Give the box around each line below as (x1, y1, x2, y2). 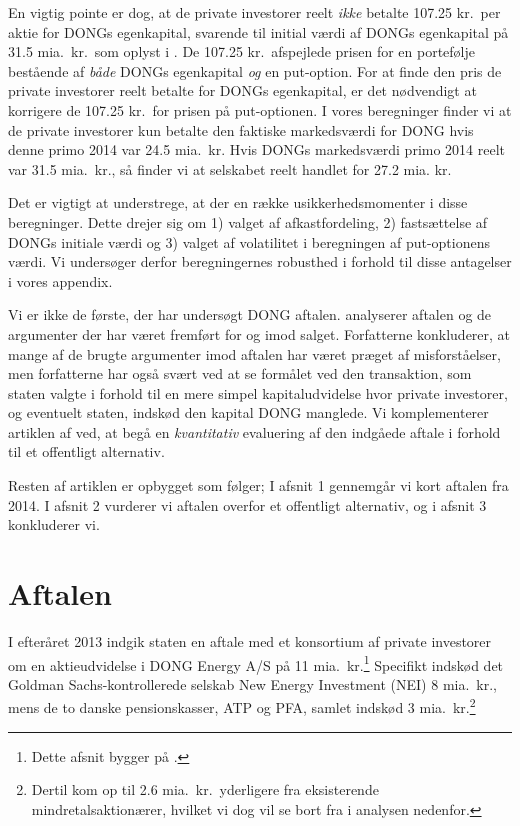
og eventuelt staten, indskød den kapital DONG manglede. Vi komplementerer (8, 402, 489, 423)
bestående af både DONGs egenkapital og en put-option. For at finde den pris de (8, 60, 502, 81)
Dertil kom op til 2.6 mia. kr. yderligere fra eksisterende (31, 779, 379, 800)
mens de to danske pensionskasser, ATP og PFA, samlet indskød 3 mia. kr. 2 (8, 694, 476, 718)
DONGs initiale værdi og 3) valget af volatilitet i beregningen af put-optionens (8, 231, 491, 252)
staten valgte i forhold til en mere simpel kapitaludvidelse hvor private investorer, (8, 382, 508, 403)
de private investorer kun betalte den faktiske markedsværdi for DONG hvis (8, 119, 474, 140)
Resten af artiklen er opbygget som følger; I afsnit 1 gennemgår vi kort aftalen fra (8, 475, 509, 496)
